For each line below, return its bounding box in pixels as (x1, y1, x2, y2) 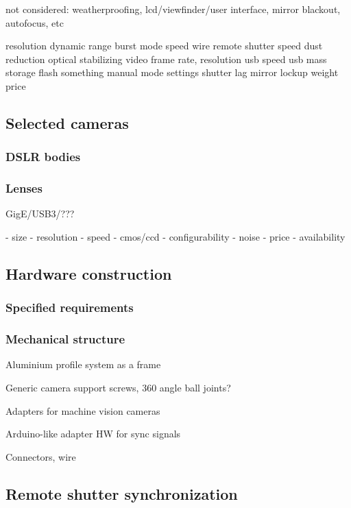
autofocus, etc (5, 15, 64, 29)
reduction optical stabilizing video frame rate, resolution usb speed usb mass (5, 51, 327, 66)
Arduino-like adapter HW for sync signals (5, 426, 181, 441)
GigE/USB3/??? (5, 206, 75, 221)
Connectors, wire (5, 449, 76, 463)
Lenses (5, 180, 43, 197)
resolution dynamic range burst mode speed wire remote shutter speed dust (5, 38, 323, 53)
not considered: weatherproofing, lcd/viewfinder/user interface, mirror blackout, (5, 2, 341, 16)
